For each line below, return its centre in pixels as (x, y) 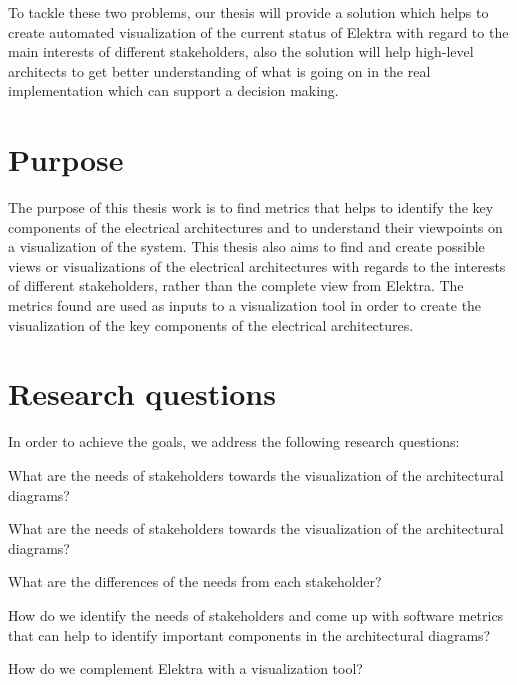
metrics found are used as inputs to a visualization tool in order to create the (245, 305)
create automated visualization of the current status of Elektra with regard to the (258, 31)
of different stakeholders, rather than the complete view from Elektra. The (236, 285)
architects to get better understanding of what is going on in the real (219, 70)
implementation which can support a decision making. (173, 90)
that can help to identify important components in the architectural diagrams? (249, 634)
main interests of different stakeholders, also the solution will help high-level (241, 51)
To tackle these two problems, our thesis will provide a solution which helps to (248, 12)
